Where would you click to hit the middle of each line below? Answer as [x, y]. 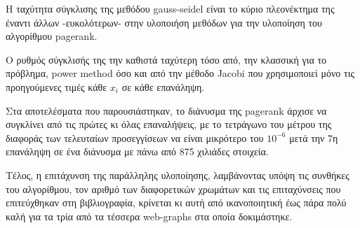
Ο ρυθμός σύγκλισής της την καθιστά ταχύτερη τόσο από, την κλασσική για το [166, 59]
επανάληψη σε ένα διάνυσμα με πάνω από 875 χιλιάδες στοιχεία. [137, 151]
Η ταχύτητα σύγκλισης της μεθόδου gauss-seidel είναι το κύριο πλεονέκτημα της [170, 8]
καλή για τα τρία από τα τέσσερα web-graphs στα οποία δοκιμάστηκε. [149, 216]
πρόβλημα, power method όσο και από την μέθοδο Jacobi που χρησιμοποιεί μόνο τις [180, 73]
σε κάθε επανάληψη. [163, 86]
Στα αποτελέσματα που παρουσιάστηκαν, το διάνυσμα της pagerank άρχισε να [166, 110]
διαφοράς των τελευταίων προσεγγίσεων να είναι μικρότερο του [135, 137]
